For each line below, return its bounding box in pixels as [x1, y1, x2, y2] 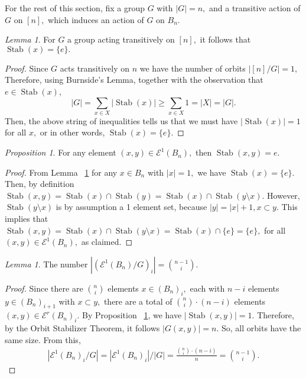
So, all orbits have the [222, 322, 301, 334]
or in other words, [40, 126, 105, 138]
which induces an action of [48, 13, 144, 25]
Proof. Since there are [5, 282, 83, 294]
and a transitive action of [209, 2, 301, 14]
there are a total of [103, 295, 172, 307]
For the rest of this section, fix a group [5, 2, 145, 14]
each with [190, 282, 225, 294]
